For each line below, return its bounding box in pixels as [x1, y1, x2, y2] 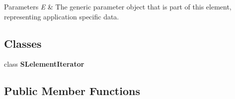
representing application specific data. [4, 11, 119, 21]
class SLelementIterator [4, 59, 84, 69]
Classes [4, 35, 42, 51]
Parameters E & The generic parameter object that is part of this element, [4, 1, 232, 11]
